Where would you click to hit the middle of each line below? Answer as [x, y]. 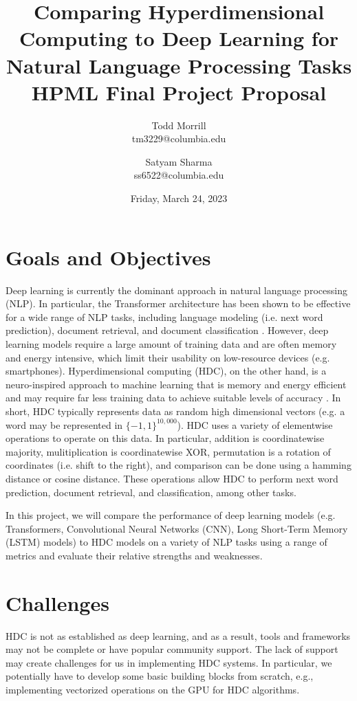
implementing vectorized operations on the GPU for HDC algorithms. [153, 689]
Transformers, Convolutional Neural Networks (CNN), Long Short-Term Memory [177, 528]
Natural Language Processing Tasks [179, 65]
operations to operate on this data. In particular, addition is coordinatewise [165, 438]
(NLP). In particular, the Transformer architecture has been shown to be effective [178, 303]
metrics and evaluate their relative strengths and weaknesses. [134, 555]
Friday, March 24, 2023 [179, 198]
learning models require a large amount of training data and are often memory [171, 343]
